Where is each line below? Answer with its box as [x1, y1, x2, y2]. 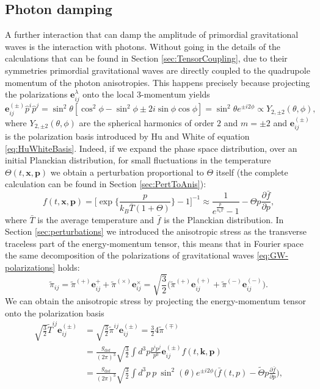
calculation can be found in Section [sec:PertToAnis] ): [5, 177, 206, 190]
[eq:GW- [256, 249, 289, 262]
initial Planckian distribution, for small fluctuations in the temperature [5, 154, 271, 166]
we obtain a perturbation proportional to [50, 165, 204, 178]
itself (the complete [216, 165, 288, 178]
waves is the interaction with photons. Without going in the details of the [5, 40, 281, 52]
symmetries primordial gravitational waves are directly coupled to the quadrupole [5, 63, 310, 76]
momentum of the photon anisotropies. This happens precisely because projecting [5, 76, 310, 88]
